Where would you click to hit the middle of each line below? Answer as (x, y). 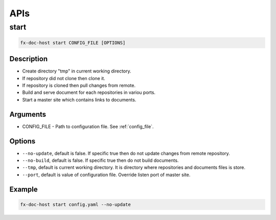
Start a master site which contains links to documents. (79, 100)
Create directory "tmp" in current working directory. (77, 71)
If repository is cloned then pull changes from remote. (79, 85)
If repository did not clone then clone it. (64, 78)
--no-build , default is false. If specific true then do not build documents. (100, 160)
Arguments (28, 114)
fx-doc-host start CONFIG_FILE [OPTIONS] (73, 43)
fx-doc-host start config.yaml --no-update (76, 204)
